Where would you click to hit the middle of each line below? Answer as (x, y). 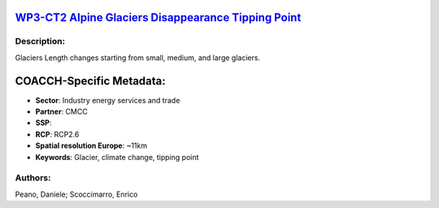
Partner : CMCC (62, 112)
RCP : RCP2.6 (57, 134)
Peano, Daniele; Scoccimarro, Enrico (76, 194)
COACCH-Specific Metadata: (90, 81)
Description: (40, 41)
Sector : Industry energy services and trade (108, 100)
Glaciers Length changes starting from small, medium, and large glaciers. (137, 58)
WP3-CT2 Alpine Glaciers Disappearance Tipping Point (158, 17)
